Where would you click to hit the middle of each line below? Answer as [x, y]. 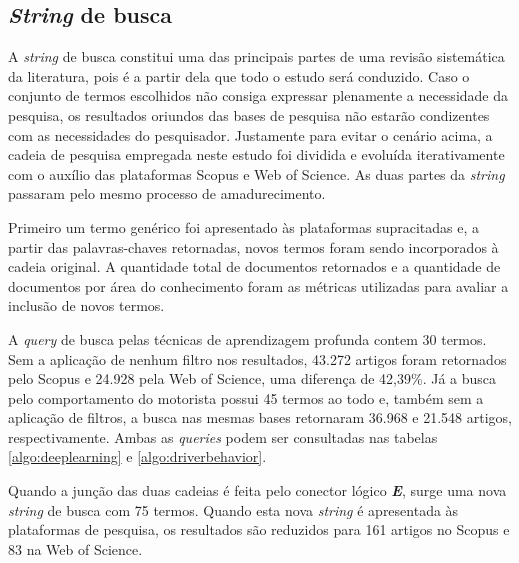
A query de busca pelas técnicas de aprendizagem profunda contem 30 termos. [247, 338]
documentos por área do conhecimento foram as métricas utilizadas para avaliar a [258, 285]
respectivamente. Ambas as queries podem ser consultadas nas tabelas [223, 436]
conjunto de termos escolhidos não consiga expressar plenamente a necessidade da [258, 95]
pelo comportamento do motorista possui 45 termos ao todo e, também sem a [246, 397]
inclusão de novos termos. [86, 305]
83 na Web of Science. [75, 548]
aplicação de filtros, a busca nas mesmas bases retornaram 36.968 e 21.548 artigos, [260, 417]
